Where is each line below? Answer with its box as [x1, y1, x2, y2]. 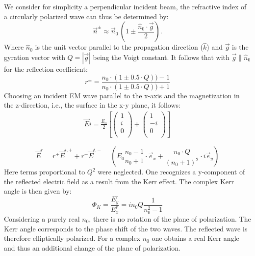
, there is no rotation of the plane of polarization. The [89, 213, 251, 224]
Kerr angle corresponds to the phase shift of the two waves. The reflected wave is [4, 223, 248, 233]
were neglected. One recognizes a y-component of [98, 167, 245, 177]
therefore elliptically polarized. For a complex [4, 233, 141, 243]
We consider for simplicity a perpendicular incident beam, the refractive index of [4, 1, 247, 11]
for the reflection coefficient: [4, 64, 88, 74]
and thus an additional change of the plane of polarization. [4, 242, 180, 253]
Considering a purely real [4, 213, 80, 224]
